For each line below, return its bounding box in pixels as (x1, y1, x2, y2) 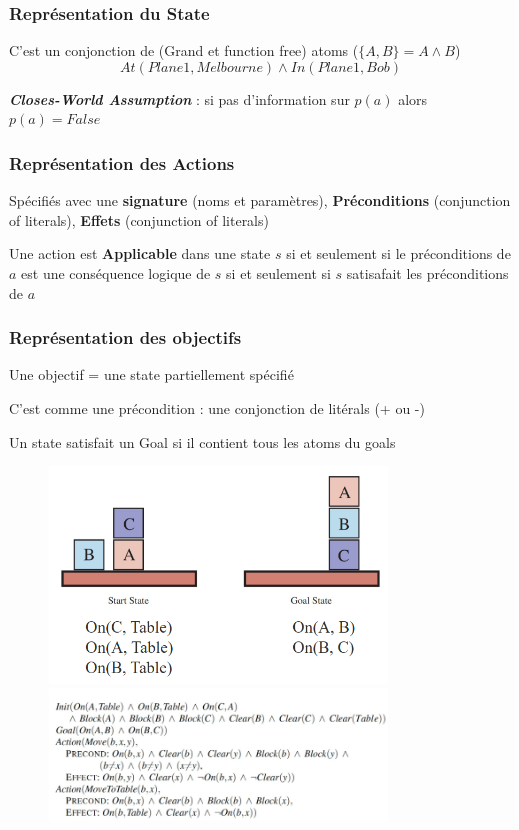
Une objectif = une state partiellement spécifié (9, 364, 294, 385)
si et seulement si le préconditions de (286, 243, 511, 264)
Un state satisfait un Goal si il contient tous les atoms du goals (9, 431, 396, 452)
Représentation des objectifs (9, 325, 242, 350)
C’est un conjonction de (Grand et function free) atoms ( (9, 40, 359, 61)
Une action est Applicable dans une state (9, 243, 271, 264)
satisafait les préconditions (346, 263, 509, 283)
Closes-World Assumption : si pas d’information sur (9, 88, 350, 109)
